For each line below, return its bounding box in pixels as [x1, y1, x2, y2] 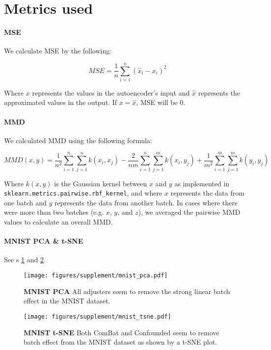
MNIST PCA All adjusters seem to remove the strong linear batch [24, 286, 230, 296]
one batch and [4, 197, 47, 207]
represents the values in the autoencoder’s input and [32, 87, 190, 98]
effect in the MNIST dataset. [24, 296, 110, 306]
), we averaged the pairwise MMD [138, 207, 241, 217]
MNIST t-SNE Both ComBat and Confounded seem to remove [24, 327, 219, 337]
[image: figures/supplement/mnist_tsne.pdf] [24, 313, 171, 320]
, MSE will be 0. [136, 97, 186, 107]
